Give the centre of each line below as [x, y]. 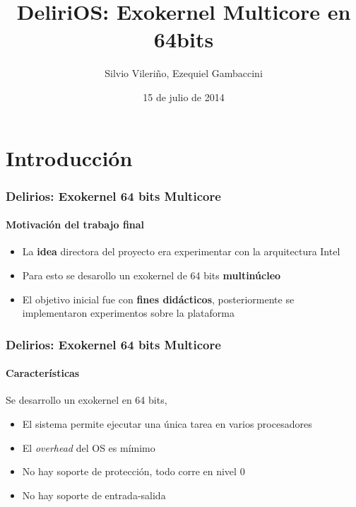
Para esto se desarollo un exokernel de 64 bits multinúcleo [152, 275]
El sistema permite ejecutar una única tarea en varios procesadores [167, 423]
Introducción [69, 157]
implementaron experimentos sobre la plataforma [128, 313]
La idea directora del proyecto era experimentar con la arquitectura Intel [181, 251]
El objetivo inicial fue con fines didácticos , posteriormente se [158, 299]
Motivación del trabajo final [75, 225]
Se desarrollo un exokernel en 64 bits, [87, 400]
